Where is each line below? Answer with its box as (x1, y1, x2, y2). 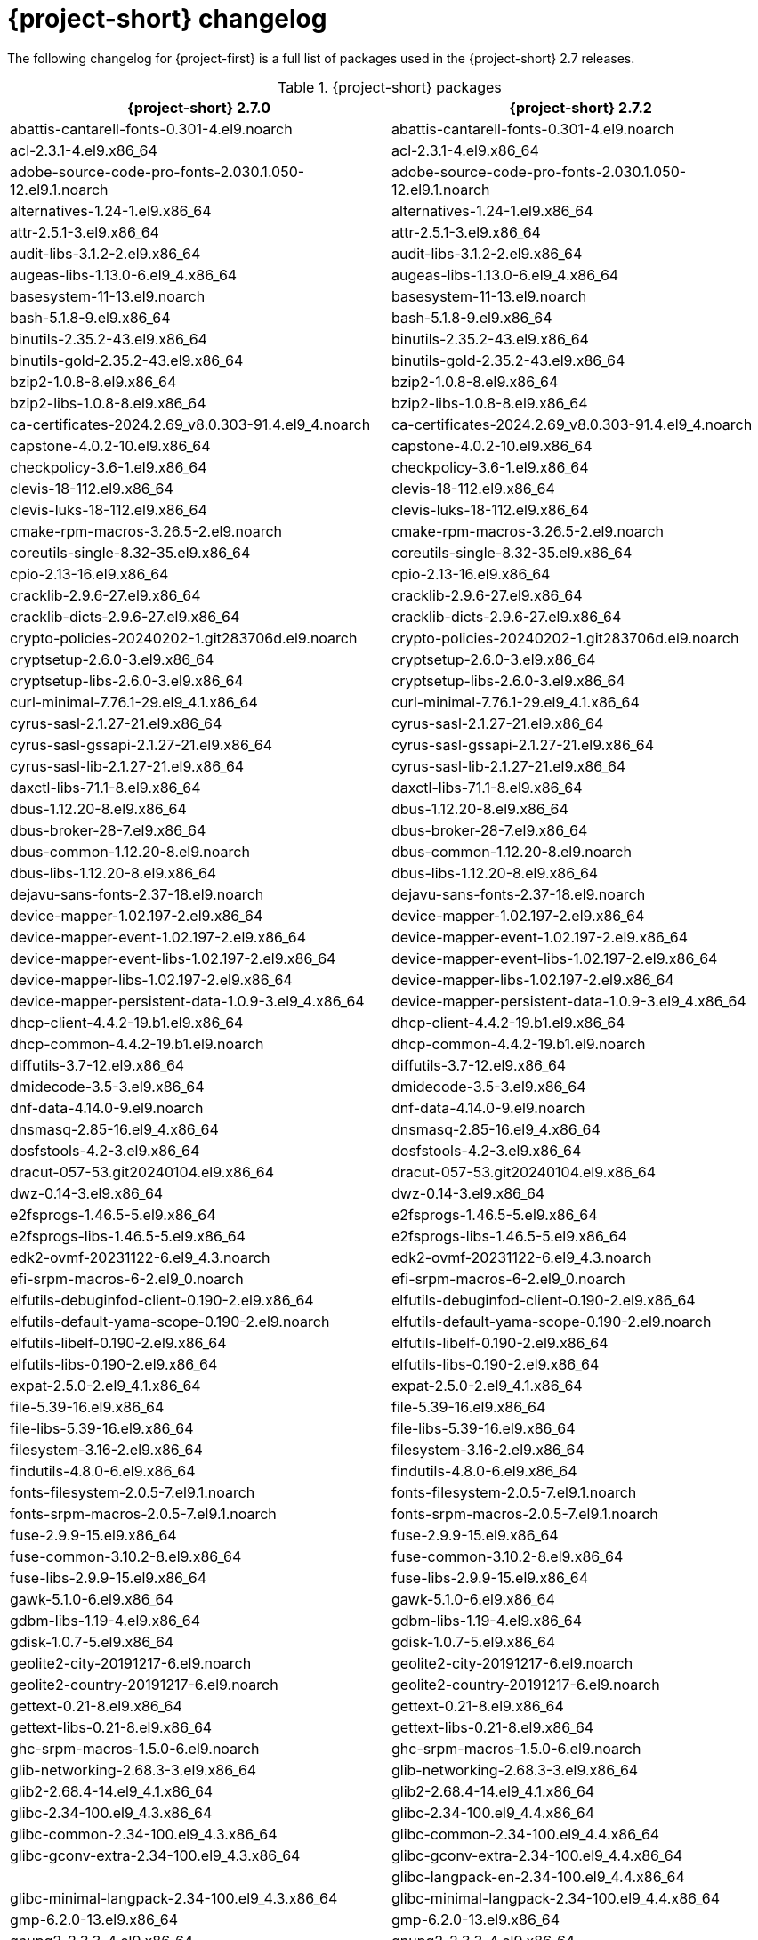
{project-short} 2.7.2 (509, 98, 652, 117)
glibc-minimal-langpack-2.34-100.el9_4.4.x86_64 (391, 1888, 721, 1907)
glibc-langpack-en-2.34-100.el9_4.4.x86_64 (391, 1867, 685, 1886)
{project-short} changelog (7, 4, 327, 34)
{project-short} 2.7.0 (127, 98, 270, 117)
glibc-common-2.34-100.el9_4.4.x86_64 (391, 1824, 660, 1843)
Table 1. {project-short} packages (278, 77, 502, 96)
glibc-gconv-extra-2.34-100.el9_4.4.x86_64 (391, 1846, 683, 1864)
